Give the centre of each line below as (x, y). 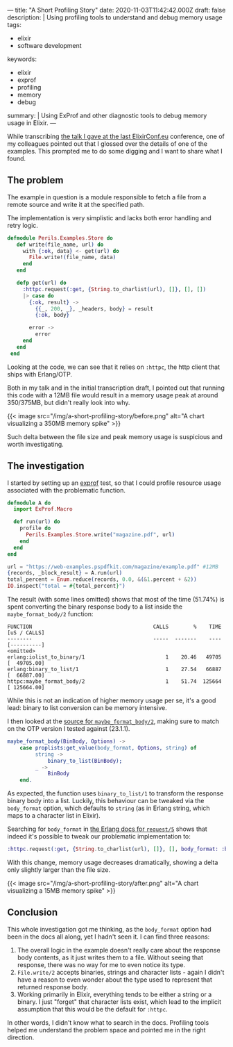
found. (17, 158)
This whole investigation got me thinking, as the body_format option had (109, 929)
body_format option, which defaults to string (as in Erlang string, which (109, 808)
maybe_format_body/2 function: (50, 614)
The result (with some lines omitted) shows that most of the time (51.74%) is (116, 599)
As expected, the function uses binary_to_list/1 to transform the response (115, 793)
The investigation (46, 466)
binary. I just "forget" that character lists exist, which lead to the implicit (119, 1001)
